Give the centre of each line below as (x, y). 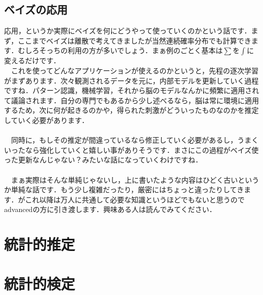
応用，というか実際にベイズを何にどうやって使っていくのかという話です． (128, 31)
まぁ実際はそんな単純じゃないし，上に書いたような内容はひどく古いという (135, 179)
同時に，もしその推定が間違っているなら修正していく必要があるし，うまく (135, 140)
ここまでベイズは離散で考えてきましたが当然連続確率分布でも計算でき (135, 40)
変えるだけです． (32, 60)
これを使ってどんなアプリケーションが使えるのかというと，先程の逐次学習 (135, 70)
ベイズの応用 (36, 9)
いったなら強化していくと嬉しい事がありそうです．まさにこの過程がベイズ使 (131, 150)
